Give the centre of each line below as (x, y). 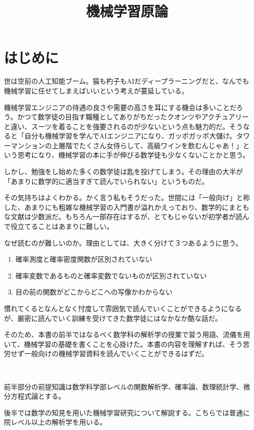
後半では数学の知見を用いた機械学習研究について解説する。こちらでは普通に (127, 412)
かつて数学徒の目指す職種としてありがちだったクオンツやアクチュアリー (133, 117)
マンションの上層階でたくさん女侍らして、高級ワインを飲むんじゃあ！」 (127, 145)
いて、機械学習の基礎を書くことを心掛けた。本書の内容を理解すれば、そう (123, 344)
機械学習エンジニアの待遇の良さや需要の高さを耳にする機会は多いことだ (120, 107)
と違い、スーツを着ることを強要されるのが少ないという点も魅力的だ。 (117, 126)
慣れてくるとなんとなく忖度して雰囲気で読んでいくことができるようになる (123, 308)
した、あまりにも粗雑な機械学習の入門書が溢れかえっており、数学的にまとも (127, 207)
